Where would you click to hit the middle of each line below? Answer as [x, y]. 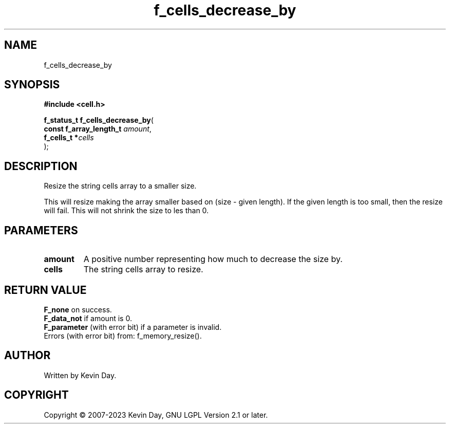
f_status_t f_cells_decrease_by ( [99, 120]
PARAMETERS [41, 230]
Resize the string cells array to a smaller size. [120, 186]
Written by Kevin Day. [80, 375]
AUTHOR [27, 356]
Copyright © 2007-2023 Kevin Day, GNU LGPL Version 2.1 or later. [156, 415]
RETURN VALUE [45, 290]
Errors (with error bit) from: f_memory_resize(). [123, 336]
